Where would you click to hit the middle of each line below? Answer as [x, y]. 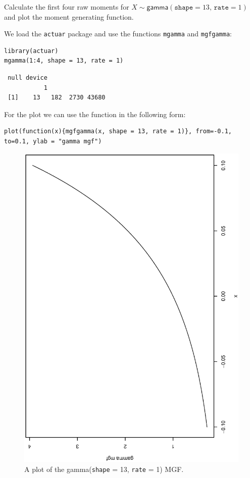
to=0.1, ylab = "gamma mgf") [53, 141]
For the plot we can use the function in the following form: [95, 114]
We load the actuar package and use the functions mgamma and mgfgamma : [118, 34]
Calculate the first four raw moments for [67, 7]
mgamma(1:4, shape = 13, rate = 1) [64, 61]
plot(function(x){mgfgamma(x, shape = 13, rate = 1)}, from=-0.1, [118, 131]
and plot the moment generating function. [69, 16]
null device [28, 78]
